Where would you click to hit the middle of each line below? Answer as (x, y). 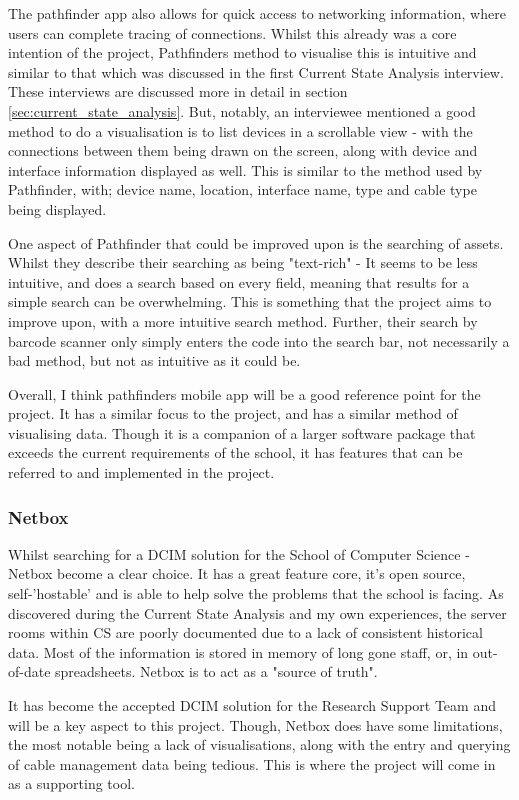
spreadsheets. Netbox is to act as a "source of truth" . (216, 671)
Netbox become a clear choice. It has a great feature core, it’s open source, (237, 573)
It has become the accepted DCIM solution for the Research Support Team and (252, 705)
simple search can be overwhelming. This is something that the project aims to (250, 301)
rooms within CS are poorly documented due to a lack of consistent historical (245, 632)
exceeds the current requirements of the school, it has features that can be (235, 452)
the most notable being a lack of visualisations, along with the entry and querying (259, 744)
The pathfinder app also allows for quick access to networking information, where (257, 13)
